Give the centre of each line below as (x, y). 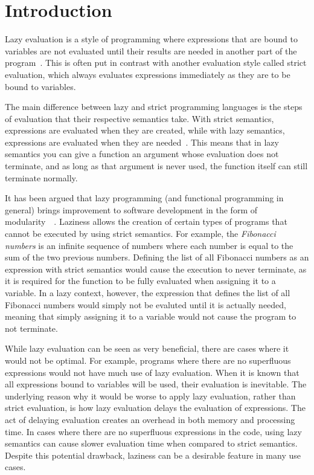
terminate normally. (41, 177)
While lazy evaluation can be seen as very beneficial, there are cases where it (147, 348)
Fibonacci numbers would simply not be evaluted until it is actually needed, (146, 304)
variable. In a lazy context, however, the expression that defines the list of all (148, 292)
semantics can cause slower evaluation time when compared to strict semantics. (151, 443)
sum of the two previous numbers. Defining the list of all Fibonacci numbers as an (157, 257)
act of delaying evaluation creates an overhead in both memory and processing (150, 419)
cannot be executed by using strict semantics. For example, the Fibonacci (140, 234)
